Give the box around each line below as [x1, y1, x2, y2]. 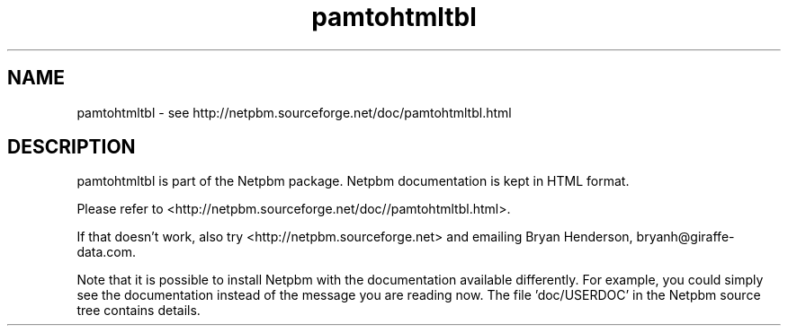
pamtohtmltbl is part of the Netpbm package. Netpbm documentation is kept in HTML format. [76, 173, 630, 189]
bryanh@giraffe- [636, 229, 735, 245]
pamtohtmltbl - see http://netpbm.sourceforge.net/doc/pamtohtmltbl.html [76, 104, 512, 120]
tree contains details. [76, 302, 201, 319]
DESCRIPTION [7, 136, 136, 159]
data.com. [76, 244, 137, 260]
